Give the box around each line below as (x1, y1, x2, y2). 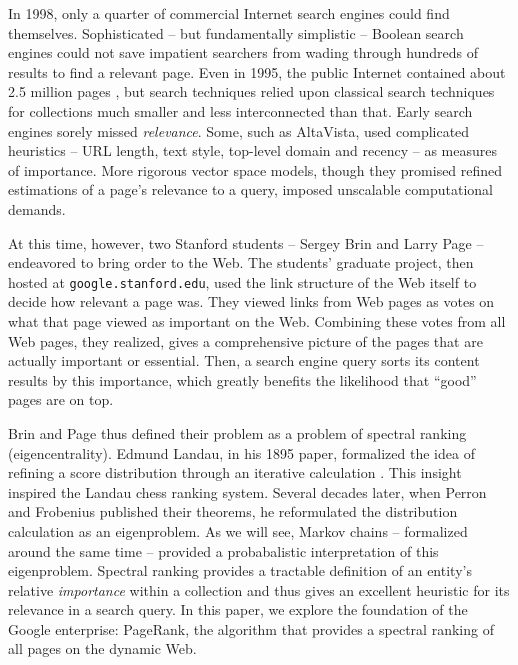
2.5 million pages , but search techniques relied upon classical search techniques (8, 81, 495, 102)
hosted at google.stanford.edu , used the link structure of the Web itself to (8, 271, 477, 292)
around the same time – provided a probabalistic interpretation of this (8, 540, 439, 561)
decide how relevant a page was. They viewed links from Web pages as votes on (8, 291, 495, 312)
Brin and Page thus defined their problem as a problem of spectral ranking (8, 422, 467, 443)
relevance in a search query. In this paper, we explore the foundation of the (8, 599, 468, 620)
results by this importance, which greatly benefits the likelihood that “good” (8, 369, 477, 390)
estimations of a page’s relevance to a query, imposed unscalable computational (8, 179, 493, 200)
